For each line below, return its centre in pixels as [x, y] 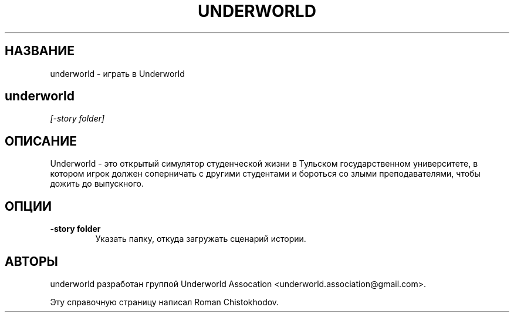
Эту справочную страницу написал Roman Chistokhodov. [165, 302]
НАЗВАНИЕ [40, 51]
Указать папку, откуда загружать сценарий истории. [201, 239]
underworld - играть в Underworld [117, 73]
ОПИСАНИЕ [41, 141]
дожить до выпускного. [97, 184]
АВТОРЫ [31, 261]
